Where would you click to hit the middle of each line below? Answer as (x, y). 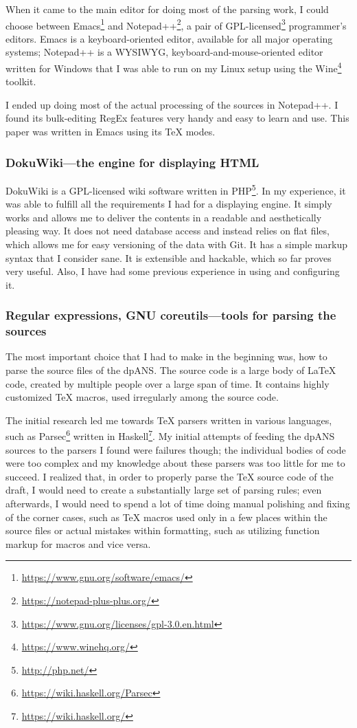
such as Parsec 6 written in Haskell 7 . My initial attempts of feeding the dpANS (170, 435)
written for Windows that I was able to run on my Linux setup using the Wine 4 (174, 67)
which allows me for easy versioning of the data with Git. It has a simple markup (176, 244)
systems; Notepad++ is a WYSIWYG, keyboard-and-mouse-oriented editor (164, 52)
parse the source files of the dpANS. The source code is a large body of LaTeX (171, 370)
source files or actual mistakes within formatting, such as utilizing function (163, 530)
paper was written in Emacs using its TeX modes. (111, 132)
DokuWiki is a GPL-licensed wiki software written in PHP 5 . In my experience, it (176, 189)
